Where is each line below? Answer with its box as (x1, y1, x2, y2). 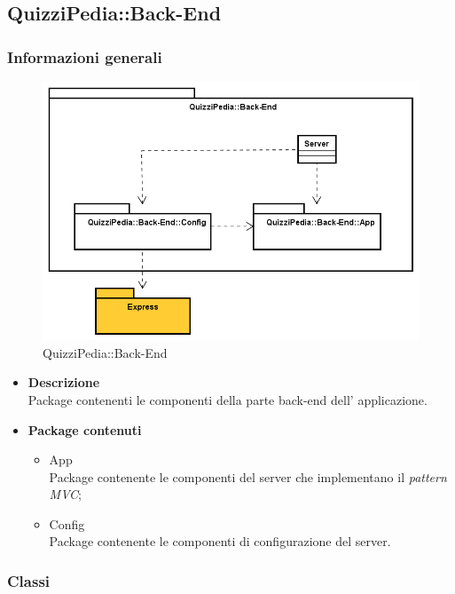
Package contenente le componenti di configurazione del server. (49, 532, 391, 550)
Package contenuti (27, 420, 142, 439)
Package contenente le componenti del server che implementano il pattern (49, 467, 447, 486)
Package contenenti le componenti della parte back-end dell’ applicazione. (27, 390, 428, 408)
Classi (7, 570, 51, 591)
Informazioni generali (7, 45, 162, 67)
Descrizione (27, 373, 100, 392)
